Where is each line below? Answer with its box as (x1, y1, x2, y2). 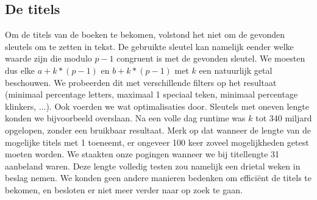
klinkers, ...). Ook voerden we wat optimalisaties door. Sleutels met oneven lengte (5, 99, 309, 112)
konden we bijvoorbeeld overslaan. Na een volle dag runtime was (5, 112, 246, 124)
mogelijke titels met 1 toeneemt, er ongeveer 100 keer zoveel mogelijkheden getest (5, 135, 309, 148)
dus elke (5, 63, 35, 76)
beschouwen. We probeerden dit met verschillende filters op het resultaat (5, 76, 277, 88)
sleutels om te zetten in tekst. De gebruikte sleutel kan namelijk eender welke (5, 40, 294, 52)
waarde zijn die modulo (5, 52, 92, 65)
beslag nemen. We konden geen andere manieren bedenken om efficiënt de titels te (5, 171, 312, 184)
